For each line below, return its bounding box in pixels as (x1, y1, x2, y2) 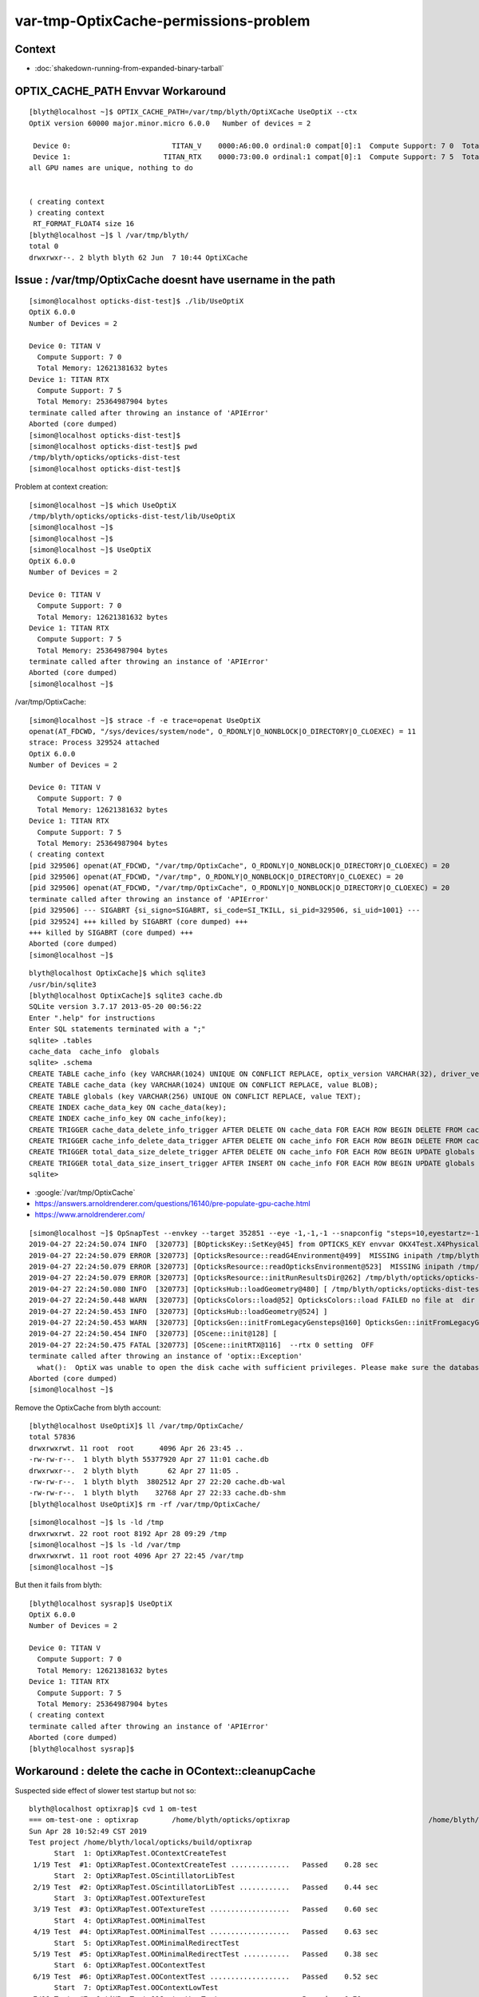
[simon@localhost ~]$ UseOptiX (29, 546, 152, 554)
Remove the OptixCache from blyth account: (14, 1403, 161, 1412)
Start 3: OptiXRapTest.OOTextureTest (53, 1894, 207, 1903)
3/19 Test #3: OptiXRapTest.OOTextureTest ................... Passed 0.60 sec (33, 1905, 378, 1914)
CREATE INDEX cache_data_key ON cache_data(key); (29, 1102, 228, 1112)
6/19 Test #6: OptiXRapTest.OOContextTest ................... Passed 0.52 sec (33, 1971, 378, 1981)
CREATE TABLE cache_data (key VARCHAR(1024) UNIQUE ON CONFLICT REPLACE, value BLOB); (29, 1081, 378, 1090)
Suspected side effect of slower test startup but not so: (14, 1785, 196, 1795)
